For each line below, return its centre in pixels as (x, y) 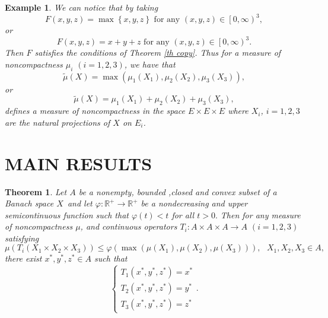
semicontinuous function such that (67, 214)
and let (80, 203)
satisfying (22, 238)
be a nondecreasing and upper (194, 203)
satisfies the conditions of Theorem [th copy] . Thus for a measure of (158, 53)
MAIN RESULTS (79, 163)
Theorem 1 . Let (36, 191)
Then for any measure (260, 214)
